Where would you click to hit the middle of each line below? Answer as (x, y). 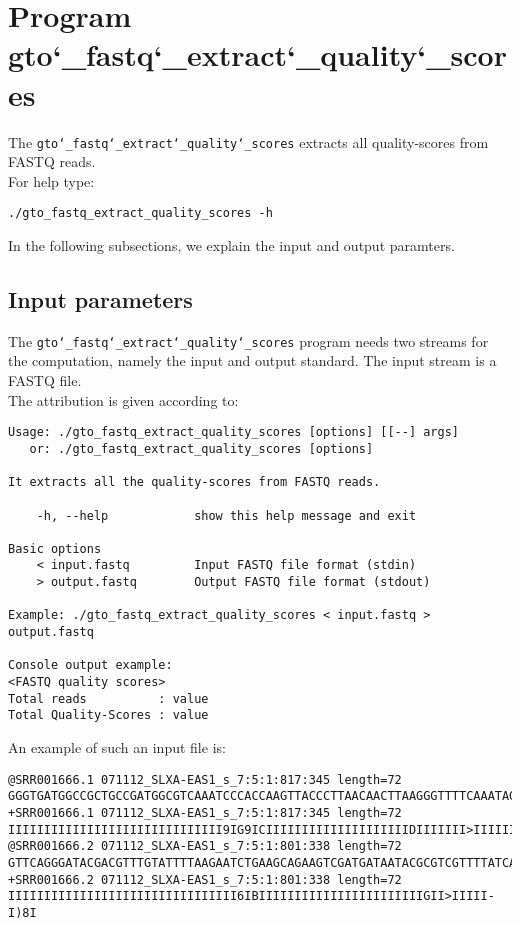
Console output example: (90, 665)
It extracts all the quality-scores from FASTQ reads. (194, 482)
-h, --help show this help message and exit (226, 515)
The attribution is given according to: (123, 399)
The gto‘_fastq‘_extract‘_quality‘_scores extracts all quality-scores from (248, 141)
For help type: (51, 180)
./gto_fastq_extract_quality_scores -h (140, 213)
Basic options (55, 548)
